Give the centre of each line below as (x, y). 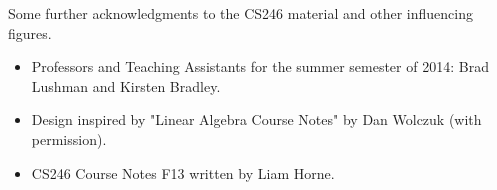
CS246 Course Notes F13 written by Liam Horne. (183, 172)
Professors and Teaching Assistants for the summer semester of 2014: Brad (260, 66)
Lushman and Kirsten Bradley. (126, 85)
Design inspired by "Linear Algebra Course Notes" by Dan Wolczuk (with (256, 119)
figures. (30, 32)
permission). (69, 138)
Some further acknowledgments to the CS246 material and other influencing (240, 13)
